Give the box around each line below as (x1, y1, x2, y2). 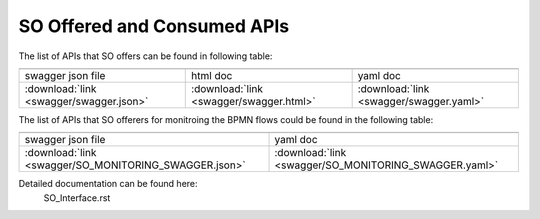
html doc (191, 68, 233, 82)
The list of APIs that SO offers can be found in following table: (18, 50, 273, 62)
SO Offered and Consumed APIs (18, 15, 290, 37)
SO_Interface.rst (43, 191, 111, 204)
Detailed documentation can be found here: (18, 178, 199, 190)
